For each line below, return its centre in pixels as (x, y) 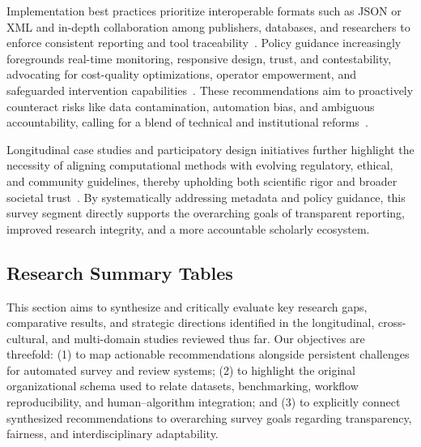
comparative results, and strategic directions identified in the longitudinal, (191, 322)
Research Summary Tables (120, 272)
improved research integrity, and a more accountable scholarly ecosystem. (188, 228)
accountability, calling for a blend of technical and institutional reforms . (187, 122)
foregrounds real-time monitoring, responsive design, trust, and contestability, (199, 58)
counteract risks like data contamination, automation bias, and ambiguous (191, 106)
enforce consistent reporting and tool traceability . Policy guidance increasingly (204, 43)
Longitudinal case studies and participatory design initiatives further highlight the (210, 149)
